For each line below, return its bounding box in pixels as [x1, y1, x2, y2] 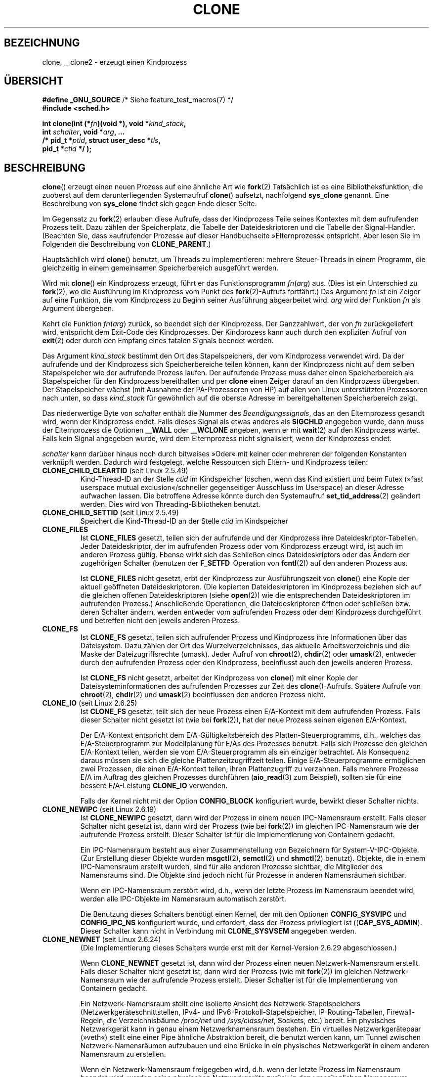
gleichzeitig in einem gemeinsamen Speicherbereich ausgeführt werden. [42, 264, 279, 272]
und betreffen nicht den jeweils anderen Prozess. [80, 616, 240, 625]
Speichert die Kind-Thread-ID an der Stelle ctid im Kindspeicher [80, 517, 288, 526]
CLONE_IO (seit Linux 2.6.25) [42, 699, 137, 708]
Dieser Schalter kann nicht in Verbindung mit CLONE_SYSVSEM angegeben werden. [80, 927, 356, 936]
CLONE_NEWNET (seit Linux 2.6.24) [42, 935, 161, 944]
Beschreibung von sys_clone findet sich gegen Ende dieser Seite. [42, 199, 257, 208]
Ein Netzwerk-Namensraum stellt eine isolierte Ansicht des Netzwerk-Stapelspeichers [80, 999, 361, 1008]
